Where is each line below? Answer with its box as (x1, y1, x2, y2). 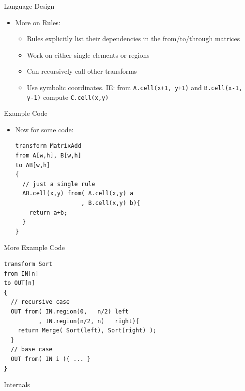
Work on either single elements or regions (27, 49, 150, 60)
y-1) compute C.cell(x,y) (27, 92, 109, 102)
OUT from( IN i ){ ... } (11, 355, 91, 362)
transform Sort (4, 261, 53, 267)
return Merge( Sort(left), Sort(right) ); (17, 327, 156, 334)
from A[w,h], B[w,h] (15, 152, 81, 159)
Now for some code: (15, 124, 74, 134)
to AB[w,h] (15, 161, 50, 169)
